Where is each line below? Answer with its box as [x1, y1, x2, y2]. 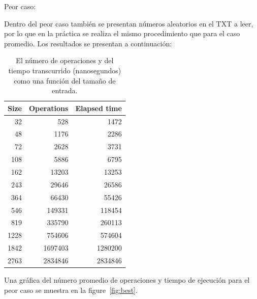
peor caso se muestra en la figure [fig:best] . [4, 284, 138, 295]
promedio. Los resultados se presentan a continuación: [4, 38, 172, 48]
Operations [29, 102, 69, 113]
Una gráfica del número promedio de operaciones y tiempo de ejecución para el [4, 274, 250, 285]
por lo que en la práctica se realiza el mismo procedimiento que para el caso [4, 28, 240, 39]
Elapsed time [75, 102, 122, 113]
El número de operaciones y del [16, 55, 114, 66]
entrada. [52, 85, 78, 96]
